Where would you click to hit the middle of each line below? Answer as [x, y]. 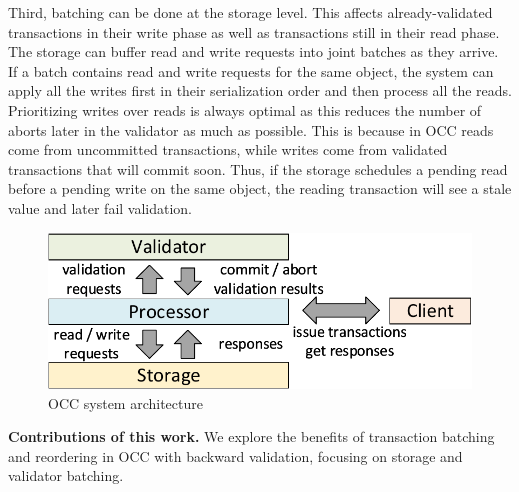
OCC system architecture [125, 402]
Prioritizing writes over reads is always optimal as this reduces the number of [245, 109]
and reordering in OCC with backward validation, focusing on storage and [235, 455]
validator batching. [66, 475]
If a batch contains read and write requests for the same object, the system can [251, 70]
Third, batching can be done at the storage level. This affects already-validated [250, 12]
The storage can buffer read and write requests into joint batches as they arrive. [253, 51]
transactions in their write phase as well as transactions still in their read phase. [254, 31]
